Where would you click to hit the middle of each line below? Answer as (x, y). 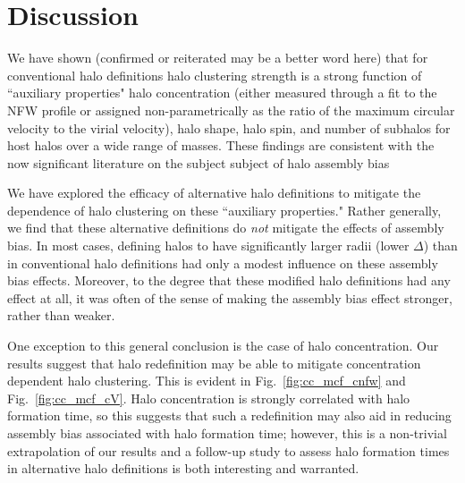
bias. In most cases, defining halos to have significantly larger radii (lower (208, 246)
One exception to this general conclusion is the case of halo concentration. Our (223, 346)
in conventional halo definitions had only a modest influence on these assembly (223, 263)
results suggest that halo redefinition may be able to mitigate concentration (214, 363)
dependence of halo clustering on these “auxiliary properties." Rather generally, (224, 210)
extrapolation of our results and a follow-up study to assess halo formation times (228, 450)
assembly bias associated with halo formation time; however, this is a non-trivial (227, 433)
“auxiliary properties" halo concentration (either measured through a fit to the (222, 93)
